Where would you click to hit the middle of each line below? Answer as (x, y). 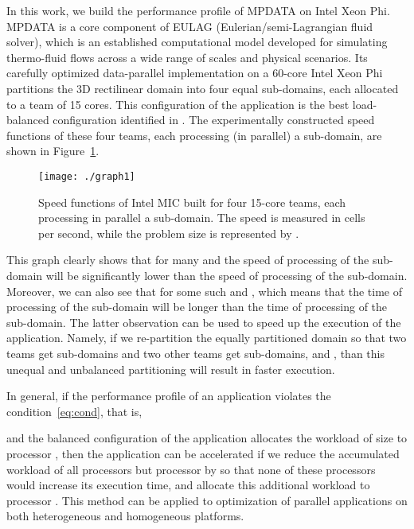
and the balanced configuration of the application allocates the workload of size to (207, 438)
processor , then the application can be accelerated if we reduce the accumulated (203, 453)
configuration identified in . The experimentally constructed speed (214, 120)
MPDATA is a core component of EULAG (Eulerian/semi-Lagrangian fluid (190, 26)
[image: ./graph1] (87, 176)
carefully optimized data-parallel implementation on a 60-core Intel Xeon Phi (195, 73)
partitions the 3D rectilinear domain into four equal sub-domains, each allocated (203, 88)
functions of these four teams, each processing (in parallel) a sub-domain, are (194, 135)
